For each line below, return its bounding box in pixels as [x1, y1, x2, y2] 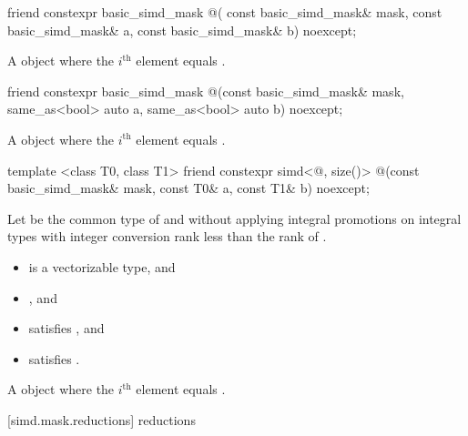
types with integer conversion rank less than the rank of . [7, 227, 327, 246]
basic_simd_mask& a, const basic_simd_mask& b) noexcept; [7, 20, 357, 39]
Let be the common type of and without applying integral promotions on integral [7, 208, 462, 228]
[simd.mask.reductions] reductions [7, 410, 196, 429]
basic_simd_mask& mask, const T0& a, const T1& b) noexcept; [7, 178, 370, 198]
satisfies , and [28, 319, 105, 338]
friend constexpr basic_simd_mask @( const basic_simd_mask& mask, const [7, 3, 443, 21]
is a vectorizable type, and [28, 257, 176, 276]
